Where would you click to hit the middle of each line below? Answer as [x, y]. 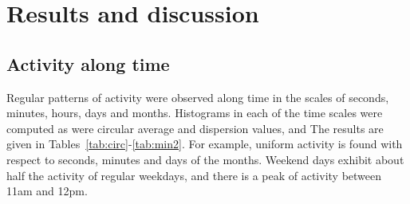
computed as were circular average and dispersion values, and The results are [195, 128]
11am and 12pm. [47, 191]
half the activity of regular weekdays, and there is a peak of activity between [194, 175]
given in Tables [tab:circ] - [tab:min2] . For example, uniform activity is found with [205, 144]
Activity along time [88, 63]
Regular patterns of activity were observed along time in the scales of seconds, [198, 97]
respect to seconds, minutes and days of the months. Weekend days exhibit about [205, 159]
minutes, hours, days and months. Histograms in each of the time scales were [195, 113]
